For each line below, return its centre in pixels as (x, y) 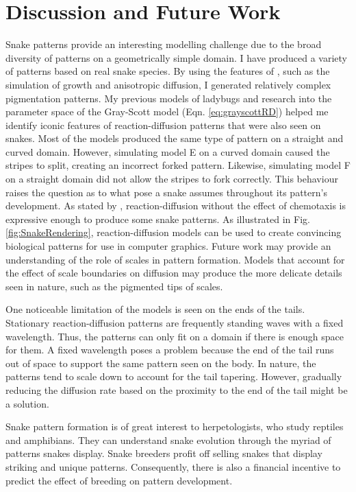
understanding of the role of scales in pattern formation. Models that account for (175, 259)
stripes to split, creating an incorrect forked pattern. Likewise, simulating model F (178, 165)
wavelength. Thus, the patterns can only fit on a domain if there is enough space (175, 336)
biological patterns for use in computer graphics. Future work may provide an (168, 246)
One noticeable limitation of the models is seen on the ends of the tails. (155, 309)
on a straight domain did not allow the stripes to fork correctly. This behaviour (172, 179)
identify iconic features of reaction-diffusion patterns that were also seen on (163, 125)
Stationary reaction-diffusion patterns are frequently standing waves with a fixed (175, 323)
